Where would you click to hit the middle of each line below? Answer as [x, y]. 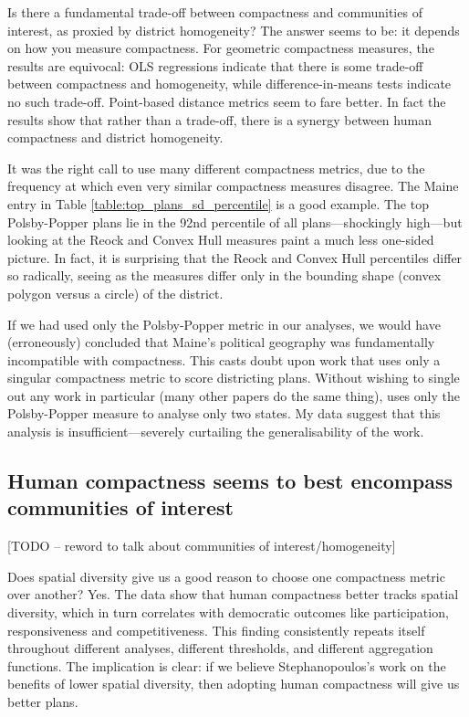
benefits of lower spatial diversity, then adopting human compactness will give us [234, 684]
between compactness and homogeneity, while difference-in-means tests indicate [229, 84]
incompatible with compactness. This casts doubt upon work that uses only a [224, 359]
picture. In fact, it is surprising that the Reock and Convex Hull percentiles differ [235, 257]
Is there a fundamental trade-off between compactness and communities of [215, 12]
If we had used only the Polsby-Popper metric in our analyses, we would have [224, 324]
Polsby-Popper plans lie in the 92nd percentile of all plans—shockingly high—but [235, 221]
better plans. [43, 701]
